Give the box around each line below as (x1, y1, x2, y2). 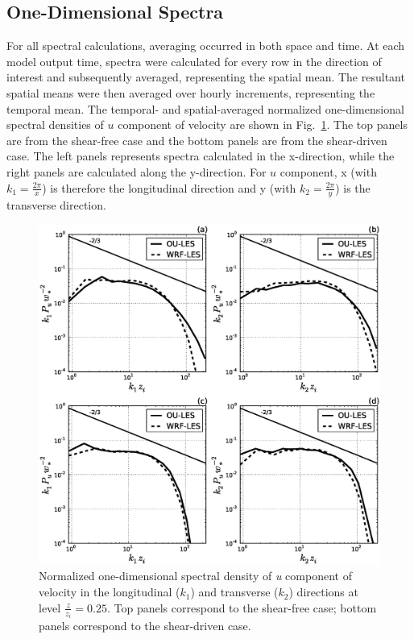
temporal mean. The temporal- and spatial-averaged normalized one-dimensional (6, 100, 404, 117)
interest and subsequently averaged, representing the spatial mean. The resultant (6, 68, 405, 85)
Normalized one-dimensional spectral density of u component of (39, 567, 352, 584)
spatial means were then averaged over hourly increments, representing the (6, 84, 375, 101)
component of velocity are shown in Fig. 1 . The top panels (118, 116, 408, 133)
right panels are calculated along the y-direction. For (6, 163, 267, 180)
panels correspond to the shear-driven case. (39, 617, 251, 634)
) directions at (288, 583, 358, 600)
